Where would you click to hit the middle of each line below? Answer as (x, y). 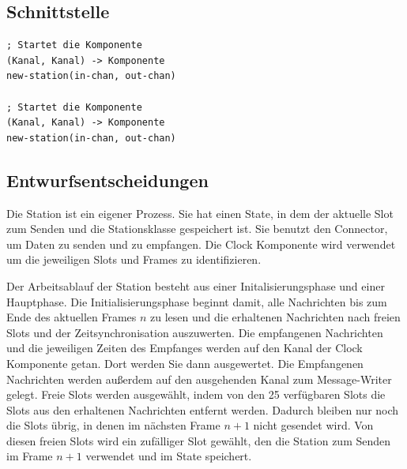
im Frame (30, 456)
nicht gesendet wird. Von (313, 425)
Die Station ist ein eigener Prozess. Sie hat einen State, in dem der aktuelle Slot (200, 213)
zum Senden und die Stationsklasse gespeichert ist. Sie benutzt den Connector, (197, 229)
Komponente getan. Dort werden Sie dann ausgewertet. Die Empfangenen (185, 363)
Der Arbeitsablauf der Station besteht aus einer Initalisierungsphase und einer (196, 285)
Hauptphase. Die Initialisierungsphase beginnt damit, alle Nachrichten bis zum (197, 301)
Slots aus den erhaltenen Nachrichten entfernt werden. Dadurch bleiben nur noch (203, 409)
